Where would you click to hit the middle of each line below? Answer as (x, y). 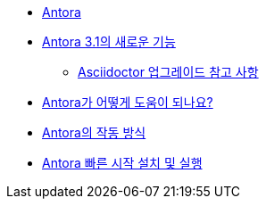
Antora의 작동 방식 (94, 132)
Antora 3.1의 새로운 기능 (109, 41)
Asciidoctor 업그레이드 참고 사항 (168, 72)
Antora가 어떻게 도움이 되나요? (128, 102)
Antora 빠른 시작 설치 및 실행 (122, 163)
